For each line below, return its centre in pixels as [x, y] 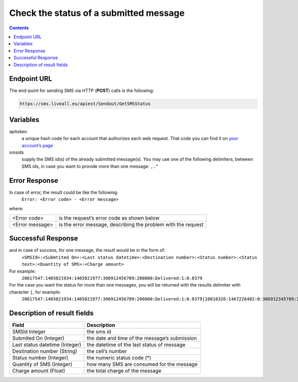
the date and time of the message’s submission [142, 338]
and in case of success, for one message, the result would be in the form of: [87, 250]
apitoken [18, 131]
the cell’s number [107, 351]
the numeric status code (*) [119, 358]
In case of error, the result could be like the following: [64, 192]
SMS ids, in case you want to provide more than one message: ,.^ [90, 166]
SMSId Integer [29, 332]
